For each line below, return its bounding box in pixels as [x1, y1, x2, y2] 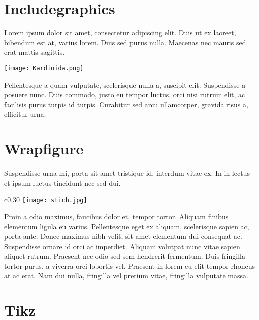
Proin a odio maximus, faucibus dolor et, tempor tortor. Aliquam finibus [4, 211, 229, 221]
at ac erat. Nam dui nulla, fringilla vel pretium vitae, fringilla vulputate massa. [4, 270, 248, 281]
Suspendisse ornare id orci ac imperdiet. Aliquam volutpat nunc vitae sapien [4, 241, 240, 251]
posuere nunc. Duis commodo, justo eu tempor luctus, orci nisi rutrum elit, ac [4, 89, 245, 100]
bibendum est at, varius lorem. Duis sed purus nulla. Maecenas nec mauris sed [4, 37, 246, 47]
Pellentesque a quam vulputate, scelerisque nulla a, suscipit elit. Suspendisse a [4, 79, 246, 90]
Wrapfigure [4, 138, 84, 159]
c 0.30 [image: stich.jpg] [4, 194, 87, 205]
